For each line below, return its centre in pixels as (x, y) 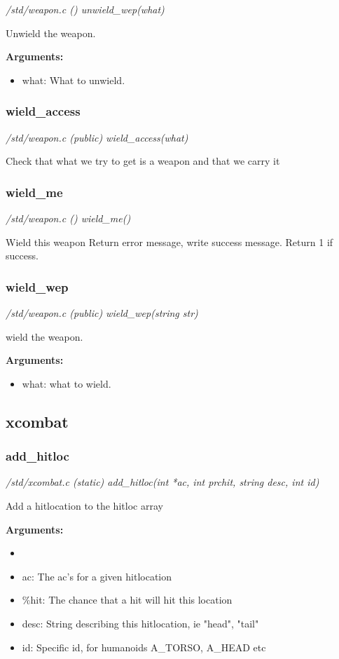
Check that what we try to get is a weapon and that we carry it (143, 161)
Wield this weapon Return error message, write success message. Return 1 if (169, 242)
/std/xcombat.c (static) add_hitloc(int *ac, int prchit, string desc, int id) (162, 482)
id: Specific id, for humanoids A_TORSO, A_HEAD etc (144, 647)
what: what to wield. (67, 383)
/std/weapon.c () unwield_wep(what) (85, 9)
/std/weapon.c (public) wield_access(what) (97, 137)
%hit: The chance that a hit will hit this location (127, 600)
